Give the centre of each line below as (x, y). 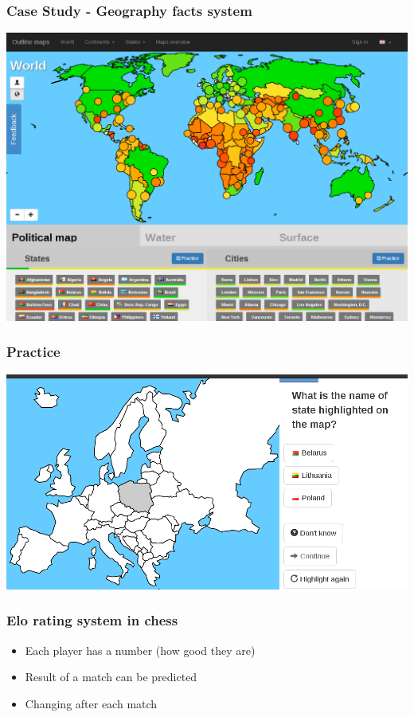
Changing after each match (91, 703)
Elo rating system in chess (92, 620)
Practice (33, 352)
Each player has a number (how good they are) (140, 650)
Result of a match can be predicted (111, 677)
